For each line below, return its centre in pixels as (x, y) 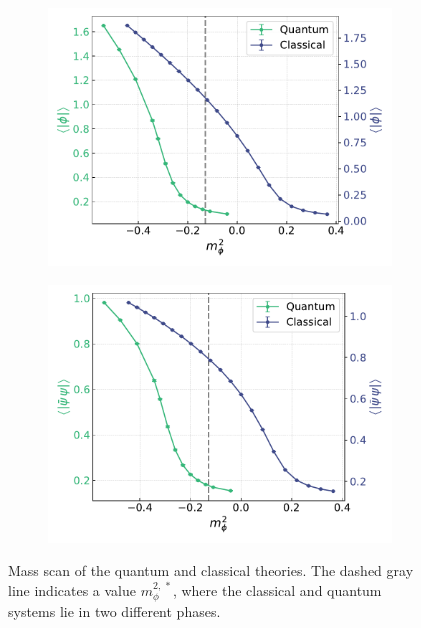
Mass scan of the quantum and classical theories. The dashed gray (211, 570)
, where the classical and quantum (277, 589)
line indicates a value (72, 589)
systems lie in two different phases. (114, 611)
